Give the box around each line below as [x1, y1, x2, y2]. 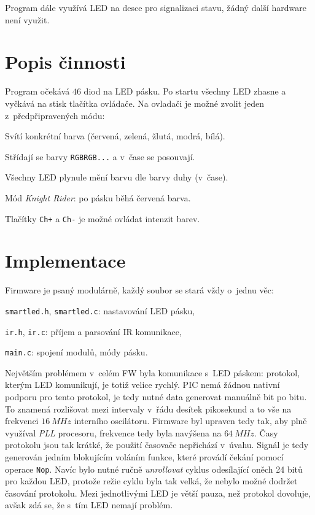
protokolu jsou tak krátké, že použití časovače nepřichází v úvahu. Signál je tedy [5, 438, 309, 451]
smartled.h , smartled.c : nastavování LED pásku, [5, 304, 195, 317]
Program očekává [5, 85, 70, 98]
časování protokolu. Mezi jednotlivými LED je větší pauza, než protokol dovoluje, [5, 486, 311, 499]
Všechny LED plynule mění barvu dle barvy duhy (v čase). [5, 171, 228, 184]
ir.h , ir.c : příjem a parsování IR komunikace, [5, 325, 182, 338]
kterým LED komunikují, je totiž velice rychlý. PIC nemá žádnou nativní [5, 378, 280, 391]
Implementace [5, 248, 126, 273]
